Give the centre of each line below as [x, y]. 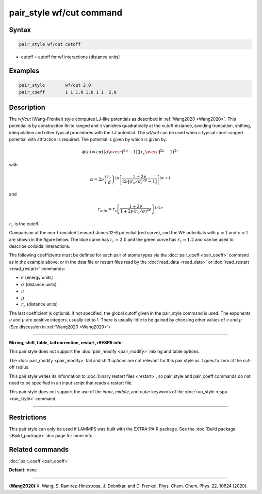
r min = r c [107, 209]
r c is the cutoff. [24, 224]
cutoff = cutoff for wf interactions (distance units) [71, 57]
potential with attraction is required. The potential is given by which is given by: [88, 139]
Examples [24, 71]
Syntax [20, 30]
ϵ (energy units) [37, 278]
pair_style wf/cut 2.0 [55, 85]
